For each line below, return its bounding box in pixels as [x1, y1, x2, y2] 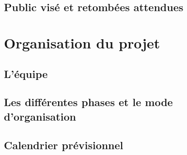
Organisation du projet [4, 32, 160, 52]
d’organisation [4, 108, 76, 124]
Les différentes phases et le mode [4, 94, 173, 109]
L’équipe [4, 66, 48, 81]
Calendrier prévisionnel [4, 137, 124, 152]
